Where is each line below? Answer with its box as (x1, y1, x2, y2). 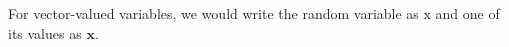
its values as (8, 22, 82, 43)
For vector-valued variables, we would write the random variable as (8, 3, 419, 23)
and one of (435, 3, 500, 23)
